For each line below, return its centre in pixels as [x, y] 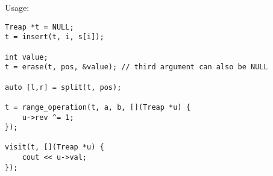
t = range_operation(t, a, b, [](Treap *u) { [98, 107]
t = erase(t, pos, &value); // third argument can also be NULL [136, 67]
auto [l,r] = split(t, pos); [63, 87]
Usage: [17, 7]
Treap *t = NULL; [39, 27]
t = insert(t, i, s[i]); [55, 37]
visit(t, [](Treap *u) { [55, 147]
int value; [27, 57]
